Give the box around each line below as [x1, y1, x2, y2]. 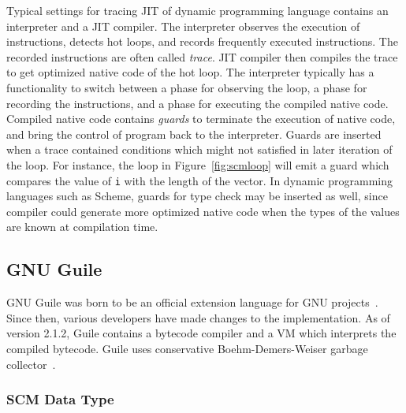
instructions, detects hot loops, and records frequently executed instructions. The [6, 33, 398, 50]
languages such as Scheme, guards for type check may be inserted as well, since [6, 188, 388, 204]
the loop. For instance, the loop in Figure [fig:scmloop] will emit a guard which [6, 156, 389, 173]
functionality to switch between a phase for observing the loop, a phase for [6, 79, 367, 95]
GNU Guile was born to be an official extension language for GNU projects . [6, 294, 378, 311]
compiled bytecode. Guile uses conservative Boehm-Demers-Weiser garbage [6, 340, 368, 356]
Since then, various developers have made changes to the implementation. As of [6, 309, 390, 326]
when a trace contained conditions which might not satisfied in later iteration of [6, 141, 393, 158]
